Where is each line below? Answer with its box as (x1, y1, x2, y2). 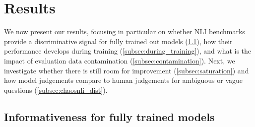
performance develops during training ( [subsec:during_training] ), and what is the (4, 46, 252, 56)
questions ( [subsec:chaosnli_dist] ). (4, 84, 108, 95)
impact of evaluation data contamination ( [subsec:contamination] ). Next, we (4, 55, 235, 65)
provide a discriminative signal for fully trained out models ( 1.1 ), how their (4, 36, 233, 46)
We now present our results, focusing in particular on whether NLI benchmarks (4, 26, 245, 37)
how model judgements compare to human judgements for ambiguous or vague (4, 75, 243, 85)
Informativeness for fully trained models (4, 109, 215, 124)
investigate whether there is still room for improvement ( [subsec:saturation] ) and (4, 65, 249, 75)
